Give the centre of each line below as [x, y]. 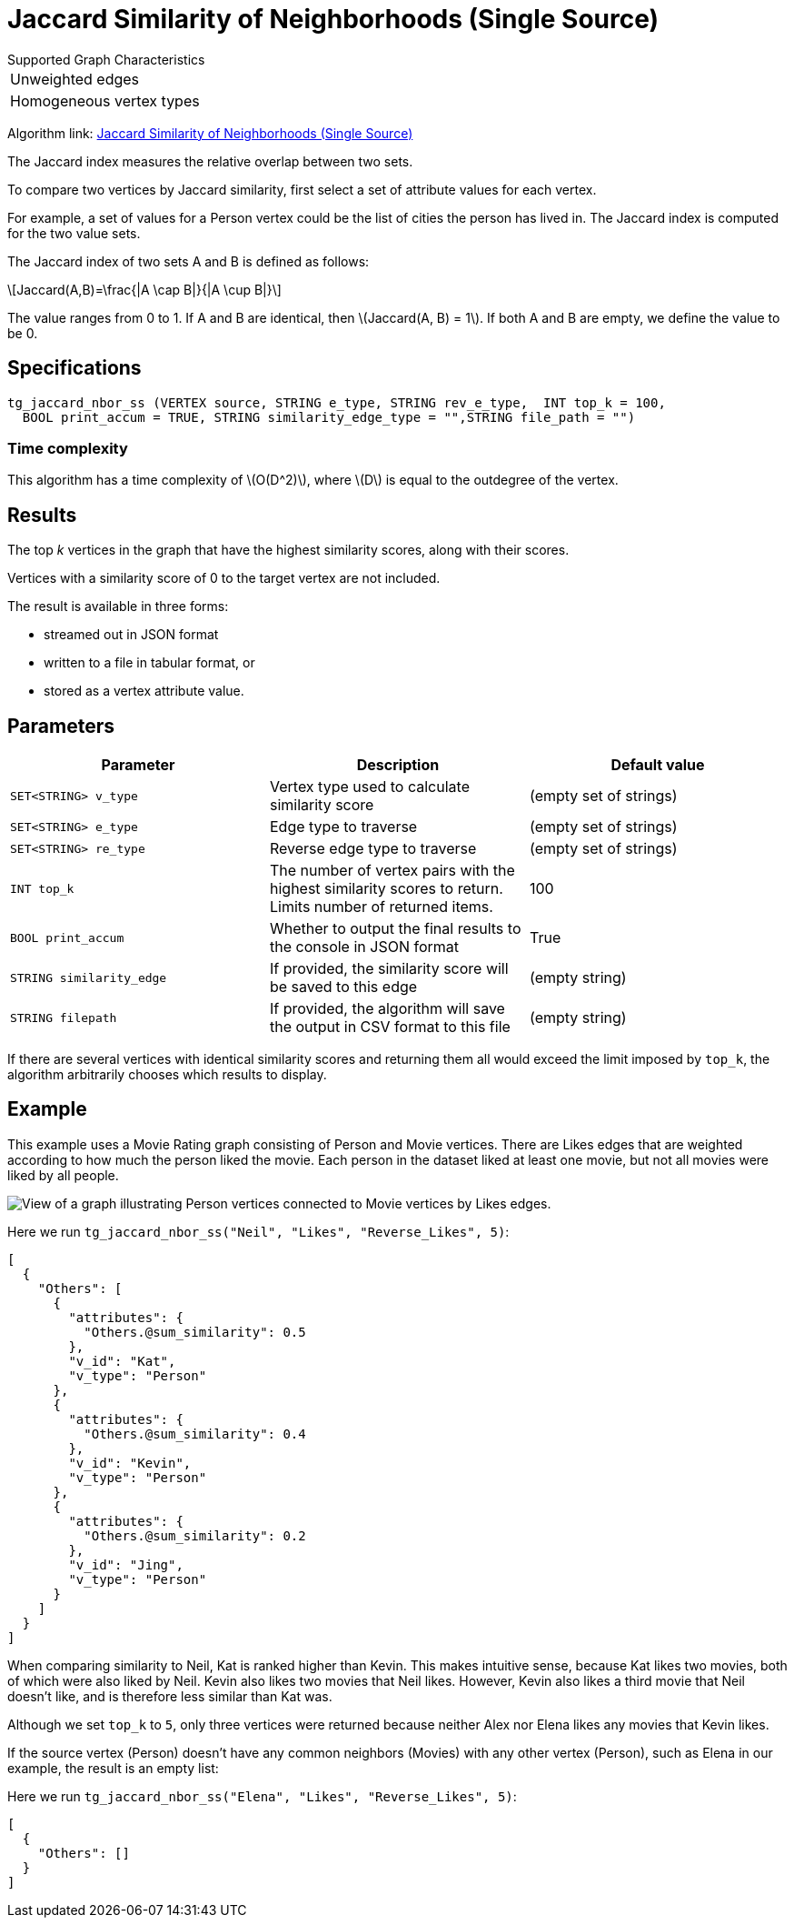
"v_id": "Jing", [126, 1564]
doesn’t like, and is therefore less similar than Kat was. [170, 1696]
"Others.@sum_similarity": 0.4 [195, 1434]
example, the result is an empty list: [113, 1768]
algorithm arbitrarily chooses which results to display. [167, 1075]
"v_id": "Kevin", [130, 1463]
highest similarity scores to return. [386, 889]
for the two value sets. [74, 233]
